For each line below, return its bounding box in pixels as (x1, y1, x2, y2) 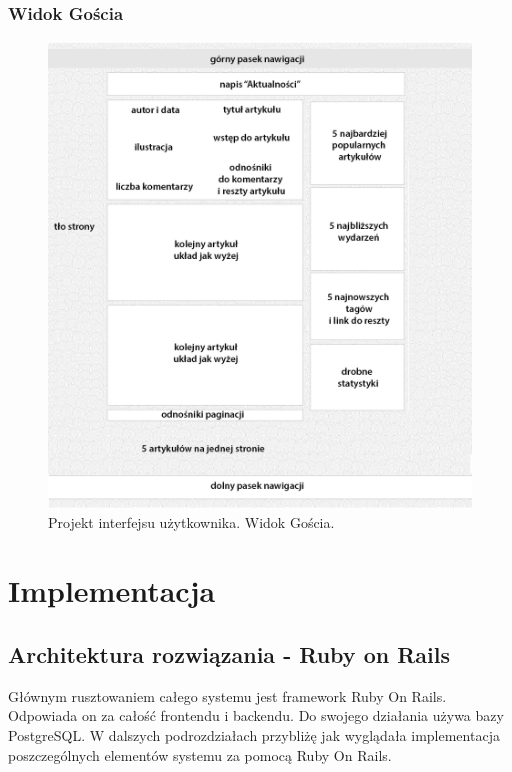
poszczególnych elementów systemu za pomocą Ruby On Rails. (8, 744, 392, 765)
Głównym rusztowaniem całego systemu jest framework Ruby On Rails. (8, 685, 447, 706)
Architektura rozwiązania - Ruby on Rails (8, 639, 450, 670)
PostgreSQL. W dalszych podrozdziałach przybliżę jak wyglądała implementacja (8, 725, 500, 746)
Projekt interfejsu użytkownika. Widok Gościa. (48, 511, 335, 532)
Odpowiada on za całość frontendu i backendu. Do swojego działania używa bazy (8, 705, 504, 726)
